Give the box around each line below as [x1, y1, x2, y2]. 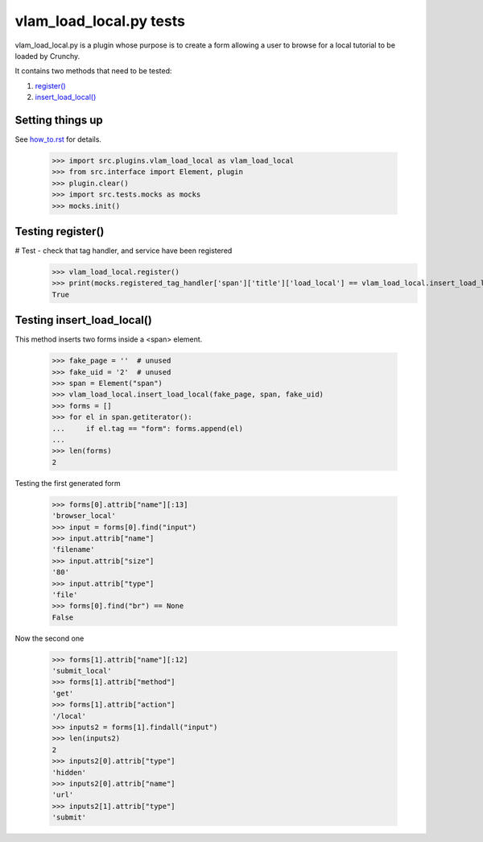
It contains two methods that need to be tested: [14, 66, 172, 76]
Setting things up [14, 113, 104, 127]
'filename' [52, 545, 95, 554]
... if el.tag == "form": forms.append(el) [52, 424, 243, 433]
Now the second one [14, 633, 85, 643]
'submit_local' [52, 666, 112, 676]
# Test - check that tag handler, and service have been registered [14, 246, 233, 255]
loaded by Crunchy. [14, 51, 80, 60]
